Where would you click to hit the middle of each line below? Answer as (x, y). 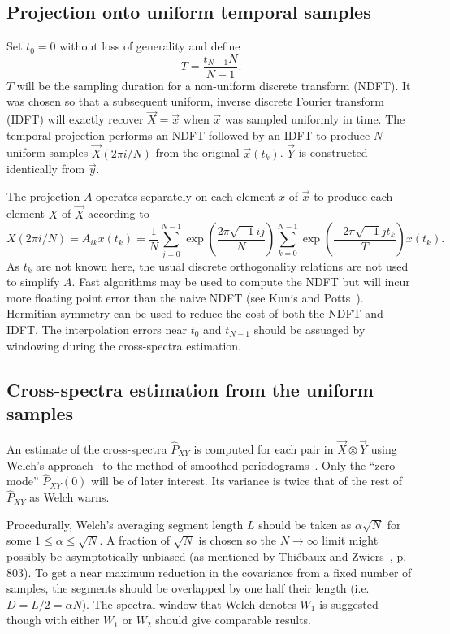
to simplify (33, 282)
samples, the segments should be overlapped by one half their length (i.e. (188, 588)
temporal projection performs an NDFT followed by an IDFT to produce (188, 135)
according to (119, 213)
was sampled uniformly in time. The (315, 119)
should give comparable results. (233, 620)
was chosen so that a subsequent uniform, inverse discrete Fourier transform (196, 101)
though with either (53, 620)
